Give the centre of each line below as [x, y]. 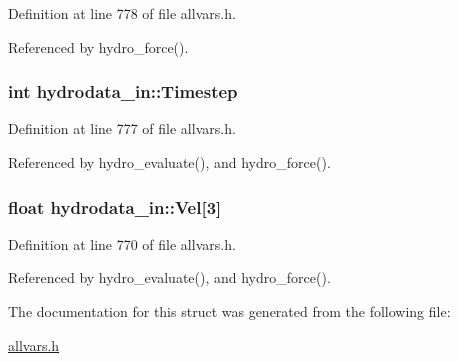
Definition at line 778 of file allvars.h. [122, 13]
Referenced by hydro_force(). [98, 46]
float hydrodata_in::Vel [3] [115, 206]
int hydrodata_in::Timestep [123, 91]
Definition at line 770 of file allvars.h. [122, 243]
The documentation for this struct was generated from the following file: [229, 311]
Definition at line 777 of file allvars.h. [122, 128]
